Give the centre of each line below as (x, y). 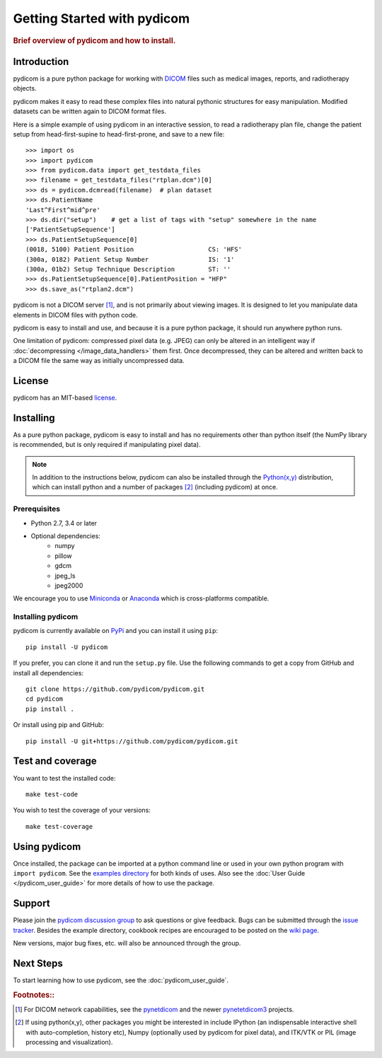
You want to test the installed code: (64, 778)
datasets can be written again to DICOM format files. (89, 111)
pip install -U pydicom (67, 647)
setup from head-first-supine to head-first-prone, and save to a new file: (119, 134)
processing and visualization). (69, 1042)
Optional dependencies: (65, 536)
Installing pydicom (46, 617)
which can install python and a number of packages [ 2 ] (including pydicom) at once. (155, 487)
